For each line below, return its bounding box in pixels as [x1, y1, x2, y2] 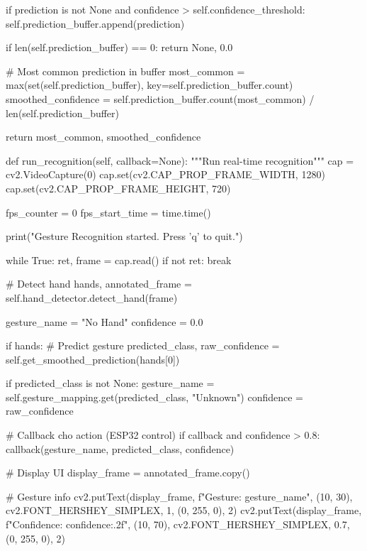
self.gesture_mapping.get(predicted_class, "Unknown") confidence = [6, 389, 303, 404]
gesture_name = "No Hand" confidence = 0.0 [6, 314, 203, 329]
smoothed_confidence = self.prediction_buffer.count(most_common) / [6, 91, 315, 106]
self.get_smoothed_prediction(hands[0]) [6, 351, 180, 366]
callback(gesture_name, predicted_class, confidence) [6, 441, 235, 456]
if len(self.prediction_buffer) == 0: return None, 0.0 [6, 40, 233, 55]
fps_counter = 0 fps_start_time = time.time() [6, 204, 211, 219]
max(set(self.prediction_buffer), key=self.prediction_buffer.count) [6, 77, 293, 92]
